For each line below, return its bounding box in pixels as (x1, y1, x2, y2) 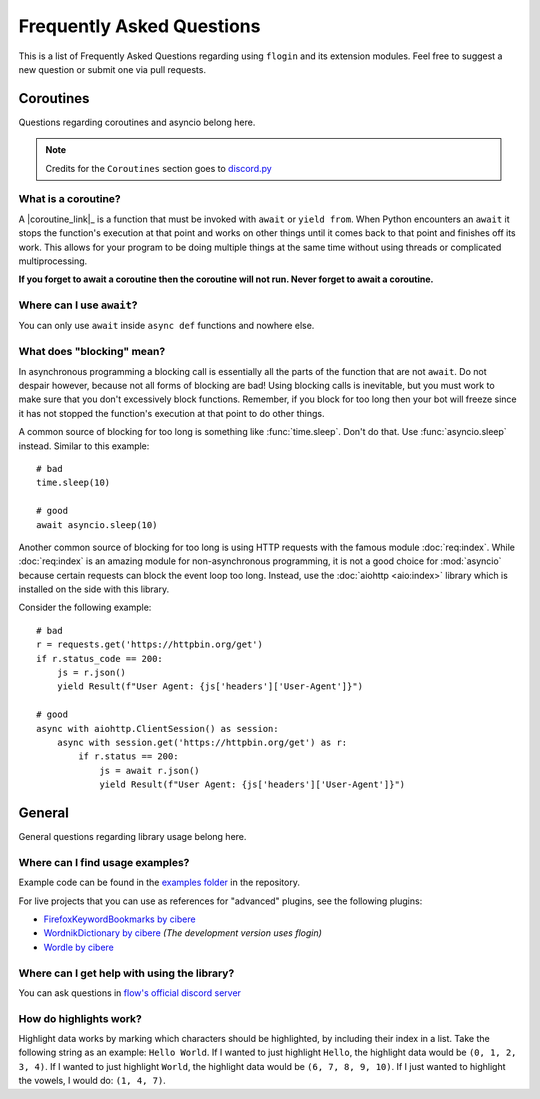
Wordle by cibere (43, 941, 115, 953)
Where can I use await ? (18, 298, 138, 312)
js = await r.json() (99, 765, 200, 776)
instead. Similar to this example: (18, 440, 150, 452)
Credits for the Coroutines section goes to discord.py (45, 162, 272, 174)
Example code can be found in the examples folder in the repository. (18, 876, 300, 889)
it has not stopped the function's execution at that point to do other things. (18, 407, 325, 419)
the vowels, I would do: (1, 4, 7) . (18, 1075, 167, 1087)
